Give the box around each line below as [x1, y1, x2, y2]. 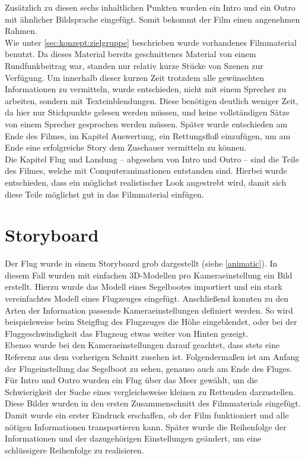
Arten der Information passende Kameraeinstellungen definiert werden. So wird [5, 303, 293, 316]
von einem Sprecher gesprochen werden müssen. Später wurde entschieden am [5, 117, 288, 130]
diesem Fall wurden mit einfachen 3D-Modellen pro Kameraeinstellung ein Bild [5, 268, 293, 281]
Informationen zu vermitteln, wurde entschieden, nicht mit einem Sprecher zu [5, 83, 287, 95]
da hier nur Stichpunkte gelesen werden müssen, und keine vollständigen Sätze [5, 106, 290, 118]
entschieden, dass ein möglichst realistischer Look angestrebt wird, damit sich [5, 176, 287, 188]
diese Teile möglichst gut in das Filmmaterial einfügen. [5, 187, 204, 200]
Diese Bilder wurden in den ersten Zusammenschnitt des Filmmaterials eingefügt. [5, 397, 301, 409]
